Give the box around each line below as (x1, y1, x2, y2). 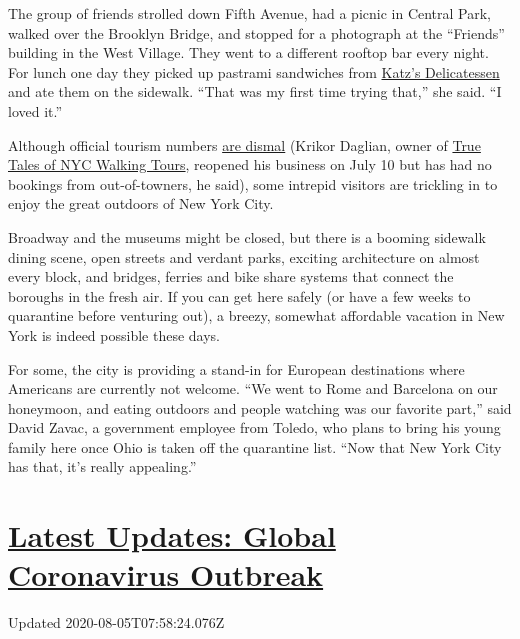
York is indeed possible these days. (8, 324, 220, 345)
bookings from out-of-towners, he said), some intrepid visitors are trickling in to (8, 173, 498, 194)
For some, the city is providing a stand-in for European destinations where (8, 358, 465, 379)
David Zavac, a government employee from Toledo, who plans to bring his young (8, 417, 501, 438)
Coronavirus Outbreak (8, 554, 324, 595)
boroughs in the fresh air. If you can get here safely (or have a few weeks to (8, 285, 471, 306)
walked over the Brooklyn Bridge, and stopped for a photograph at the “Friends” (8, 22, 505, 43)
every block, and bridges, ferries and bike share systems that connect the (8, 266, 454, 287)
